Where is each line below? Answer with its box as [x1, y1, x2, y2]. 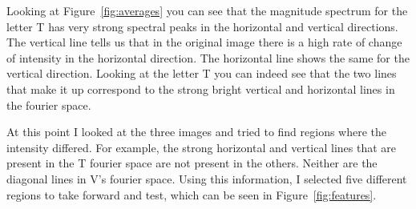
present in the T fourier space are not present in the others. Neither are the [6, 155, 378, 171]
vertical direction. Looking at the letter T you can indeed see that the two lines [6, 65, 397, 82]
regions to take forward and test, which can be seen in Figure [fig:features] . [6, 186, 377, 203]
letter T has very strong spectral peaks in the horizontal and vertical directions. [6, 18, 398, 34]
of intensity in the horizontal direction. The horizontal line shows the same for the [6, 49, 410, 66]
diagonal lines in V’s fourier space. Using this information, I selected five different [6, 170, 407, 187]
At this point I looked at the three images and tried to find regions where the [6, 123, 387, 140]
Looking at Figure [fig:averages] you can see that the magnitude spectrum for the [6, 2, 408, 18]
